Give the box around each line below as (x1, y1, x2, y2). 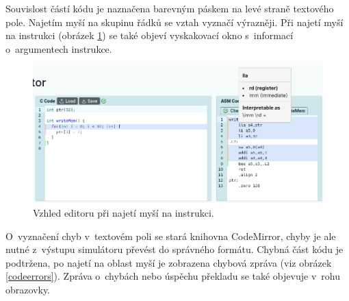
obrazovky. (5, 282, 51, 297)
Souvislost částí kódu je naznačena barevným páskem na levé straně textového (5, 1, 334, 15)
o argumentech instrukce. (5, 41, 112, 56)
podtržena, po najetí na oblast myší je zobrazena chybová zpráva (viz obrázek (5, 255, 332, 269)
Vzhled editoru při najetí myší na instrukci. (33, 206, 214, 220)
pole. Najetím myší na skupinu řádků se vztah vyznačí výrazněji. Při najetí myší (5, 14, 344, 29)
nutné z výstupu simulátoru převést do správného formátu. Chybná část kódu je (5, 242, 344, 256)
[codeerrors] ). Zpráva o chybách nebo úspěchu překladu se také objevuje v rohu (5, 269, 340, 283)
